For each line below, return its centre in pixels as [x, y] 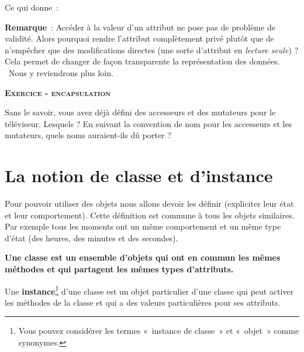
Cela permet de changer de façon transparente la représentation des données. [142, 61]
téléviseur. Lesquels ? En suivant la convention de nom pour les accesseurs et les [148, 123]
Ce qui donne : [32, 7]
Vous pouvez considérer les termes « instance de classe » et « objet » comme [159, 331]
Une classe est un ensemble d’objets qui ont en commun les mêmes [143, 257]
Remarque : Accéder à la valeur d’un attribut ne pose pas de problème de [140, 27]
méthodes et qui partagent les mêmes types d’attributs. [119, 269]
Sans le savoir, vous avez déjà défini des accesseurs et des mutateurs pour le [140, 112]
